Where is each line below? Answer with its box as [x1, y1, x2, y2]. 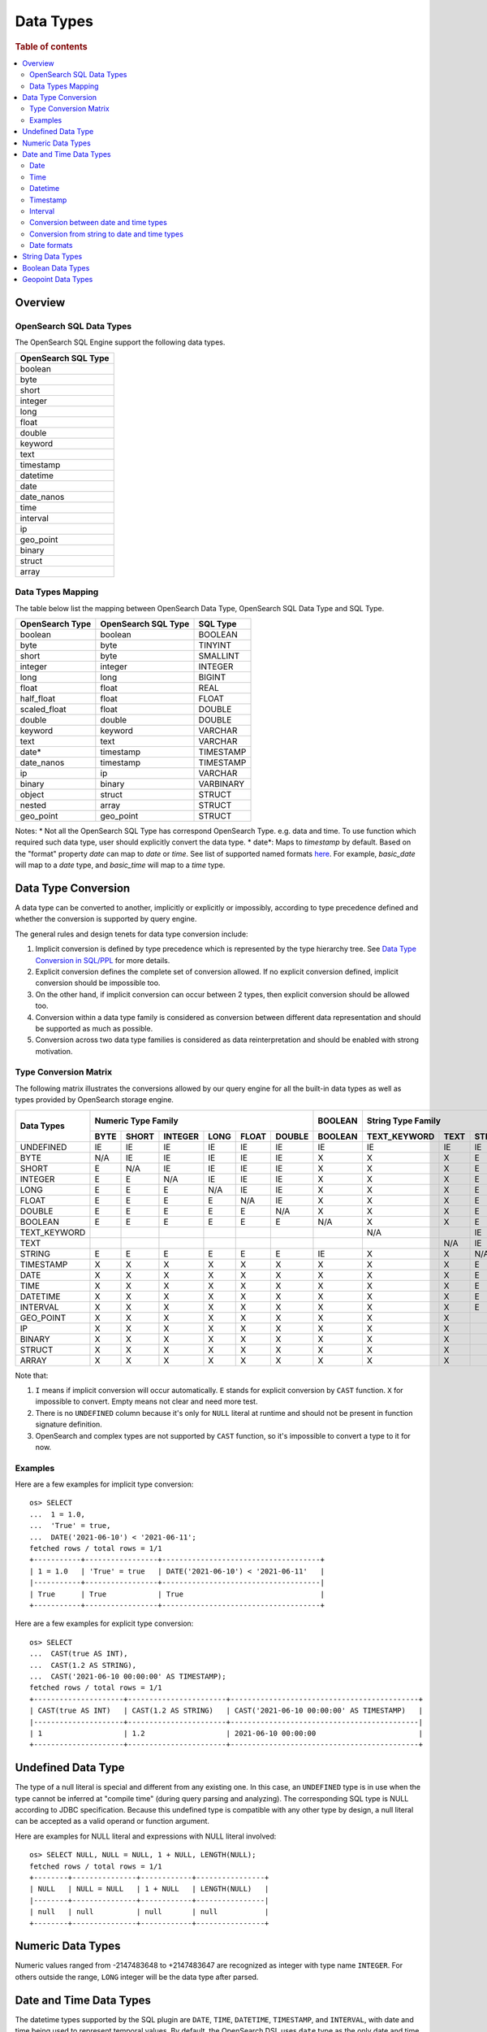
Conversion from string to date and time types [29, 228, 184, 239]
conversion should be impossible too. [35, 978, 161, 988]
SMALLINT [198, 650, 240, 662]
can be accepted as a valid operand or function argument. [15, 1817, 210, 1826]
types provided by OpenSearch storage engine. [15, 1095, 175, 1105]
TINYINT [198, 639, 231, 650]
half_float [19, 693, 56, 704]
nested [19, 799, 47, 810]
